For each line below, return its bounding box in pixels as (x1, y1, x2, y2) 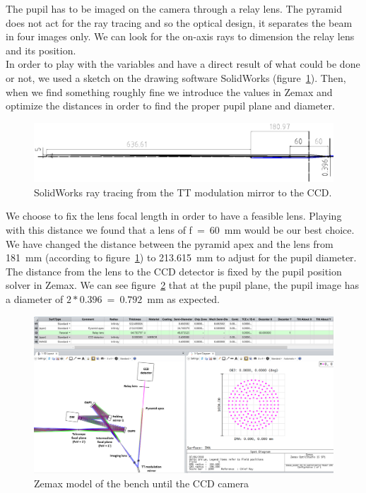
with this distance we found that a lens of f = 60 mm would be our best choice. (6, 222, 355, 237)
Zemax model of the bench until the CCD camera (34, 475, 249, 490)
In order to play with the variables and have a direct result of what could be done (6, 57, 360, 71)
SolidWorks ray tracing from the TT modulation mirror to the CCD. (34, 184, 332, 199)
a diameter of (6, 291, 64, 306)
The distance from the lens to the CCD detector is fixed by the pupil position (6, 263, 342, 278)
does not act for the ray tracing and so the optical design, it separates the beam (6, 15, 353, 30)
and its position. (6, 42, 76, 57)
